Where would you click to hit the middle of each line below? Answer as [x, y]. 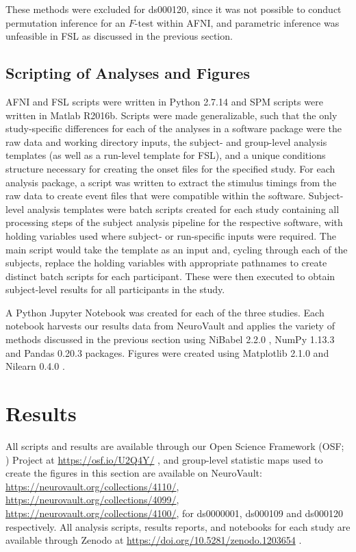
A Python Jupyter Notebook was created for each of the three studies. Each [165, 312]
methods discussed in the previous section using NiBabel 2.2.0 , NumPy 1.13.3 [170, 339]
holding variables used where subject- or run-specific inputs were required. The [171, 235]
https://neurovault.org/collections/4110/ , [92, 486]
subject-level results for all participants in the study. [115, 289]
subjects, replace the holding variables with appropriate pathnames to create [166, 263]
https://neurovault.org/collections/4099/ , [92, 500]
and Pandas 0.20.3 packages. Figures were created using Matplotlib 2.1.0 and [167, 352]
